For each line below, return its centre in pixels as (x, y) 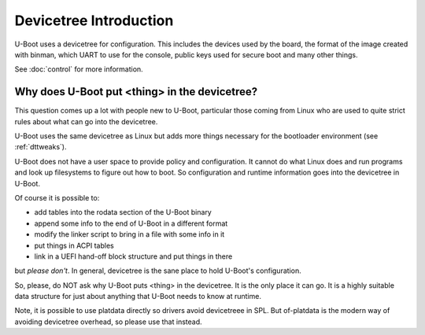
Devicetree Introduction (94, 20)
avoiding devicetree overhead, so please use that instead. (108, 322)
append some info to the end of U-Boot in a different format (131, 223)
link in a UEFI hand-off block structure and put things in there (133, 256)
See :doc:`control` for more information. (79, 69)
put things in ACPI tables (74, 245)
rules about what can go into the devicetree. (86, 121)
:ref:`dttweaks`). (41, 147)
